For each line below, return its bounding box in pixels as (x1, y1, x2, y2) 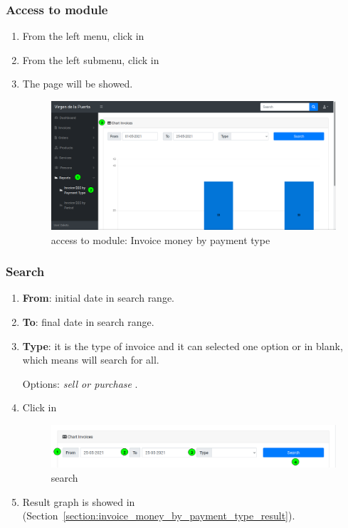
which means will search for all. (22, 352, 159, 367)
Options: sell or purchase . (22, 376, 138, 391)
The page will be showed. (22, 76, 133, 91)
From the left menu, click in (22, 28, 144, 43)
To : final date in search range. (22, 314, 154, 329)
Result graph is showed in (22, 494, 135, 509)
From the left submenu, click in (22, 52, 159, 67)
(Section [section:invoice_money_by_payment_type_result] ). (22, 508, 295, 523)
